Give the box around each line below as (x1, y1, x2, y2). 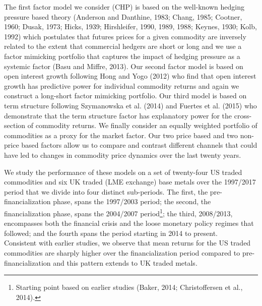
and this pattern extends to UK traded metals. (53, 257, 198, 268)
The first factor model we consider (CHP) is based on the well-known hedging (4, 2, 244, 12)
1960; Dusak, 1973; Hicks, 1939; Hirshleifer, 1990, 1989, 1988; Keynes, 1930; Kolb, (4, 21, 257, 32)
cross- (234, 110, 252, 120)
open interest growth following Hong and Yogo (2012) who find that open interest (4, 71, 256, 81)
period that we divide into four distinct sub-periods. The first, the (4, 186, 208, 197)
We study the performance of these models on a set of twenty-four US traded (4, 166, 242, 177)
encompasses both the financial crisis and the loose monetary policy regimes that (4, 218, 254, 228)
